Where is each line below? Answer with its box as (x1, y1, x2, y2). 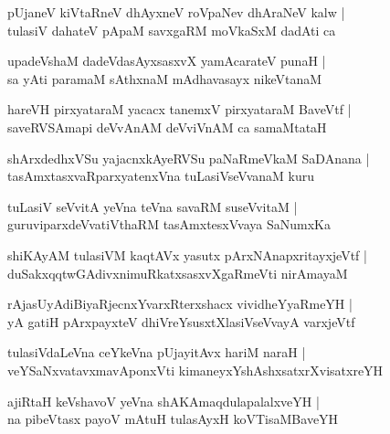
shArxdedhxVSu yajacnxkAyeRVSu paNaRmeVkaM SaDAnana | (7, 148, 370, 167)
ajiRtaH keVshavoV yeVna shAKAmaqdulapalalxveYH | (7, 391, 320, 410)
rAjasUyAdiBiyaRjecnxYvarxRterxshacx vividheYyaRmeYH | (7, 294, 353, 313)
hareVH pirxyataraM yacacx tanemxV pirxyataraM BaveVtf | (7, 100, 352, 119)
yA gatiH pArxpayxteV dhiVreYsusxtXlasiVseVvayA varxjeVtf (7, 312, 355, 331)
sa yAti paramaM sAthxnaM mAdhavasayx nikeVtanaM (7, 69, 322, 88)
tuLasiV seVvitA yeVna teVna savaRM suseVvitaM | (7, 196, 298, 216)
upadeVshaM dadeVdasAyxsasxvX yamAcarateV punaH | (7, 51, 326, 70)
